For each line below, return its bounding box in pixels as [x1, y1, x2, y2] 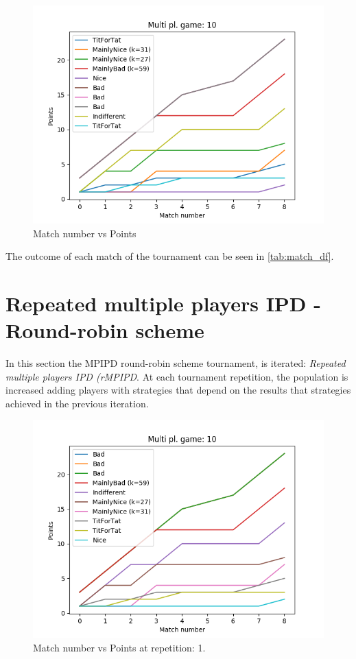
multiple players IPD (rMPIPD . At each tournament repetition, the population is [5, 369, 348, 383]
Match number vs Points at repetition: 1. [33, 640, 206, 655]
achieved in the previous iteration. [5, 396, 149, 410]
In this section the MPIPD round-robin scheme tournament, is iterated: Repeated [5, 356, 346, 370]
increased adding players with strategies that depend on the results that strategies [5, 383, 351, 397]
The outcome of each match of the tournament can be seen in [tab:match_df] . [5, 249, 334, 263]
